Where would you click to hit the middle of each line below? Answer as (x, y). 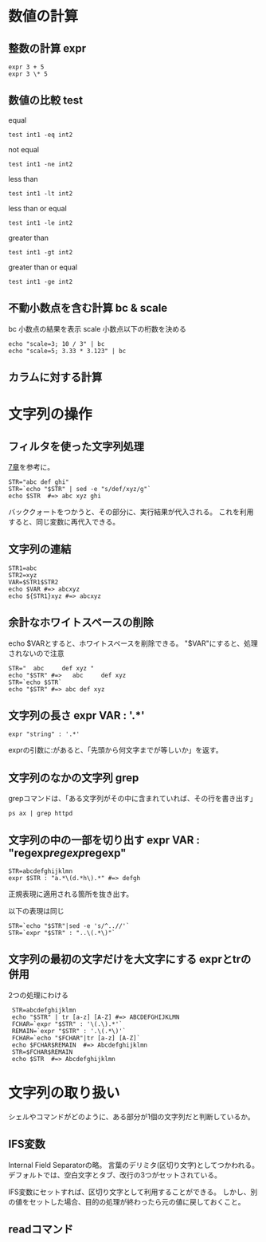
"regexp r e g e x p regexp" (67, 853)
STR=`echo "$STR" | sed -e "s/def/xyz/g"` (80, 489)
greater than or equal (43, 267)
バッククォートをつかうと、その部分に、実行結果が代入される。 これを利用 (131, 512)
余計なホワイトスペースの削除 (81, 623)
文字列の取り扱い (65, 1093)
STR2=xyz (23, 575)
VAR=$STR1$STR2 (33, 582)
